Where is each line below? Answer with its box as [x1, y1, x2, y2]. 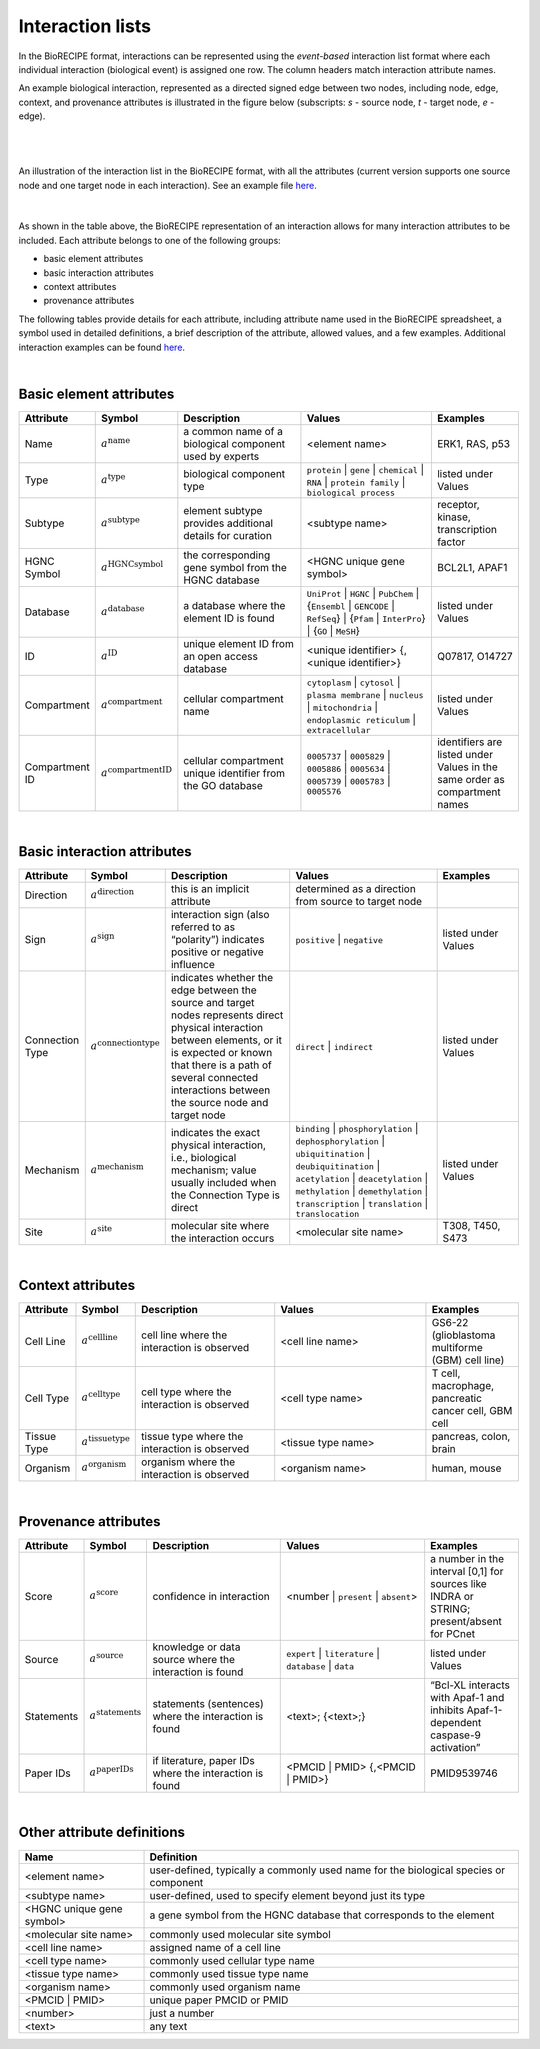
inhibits [430, 1703, 465, 1717]
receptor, [436, 497, 480, 511]
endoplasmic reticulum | [306, 712, 417, 726]
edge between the [170, 983, 257, 997]
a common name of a [183, 424, 284, 438]
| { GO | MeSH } [306, 623, 360, 637]
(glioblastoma [431, 1328, 496, 1342]
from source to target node [295, 894, 423, 908]
